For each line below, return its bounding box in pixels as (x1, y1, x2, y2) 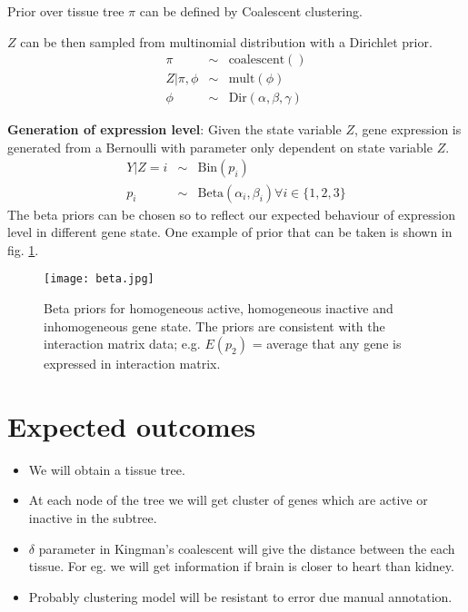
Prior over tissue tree (7, 2, 124, 20)
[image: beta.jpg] (44, 272, 154, 286)
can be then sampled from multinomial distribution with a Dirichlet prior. (20, 32, 433, 51)
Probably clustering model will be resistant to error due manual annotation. (28, 587, 453, 606)
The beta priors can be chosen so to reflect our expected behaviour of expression (7, 204, 455, 223)
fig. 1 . (7, 240, 39, 259)
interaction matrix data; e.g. (44, 334, 201, 353)
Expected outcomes (7, 407, 256, 444)
